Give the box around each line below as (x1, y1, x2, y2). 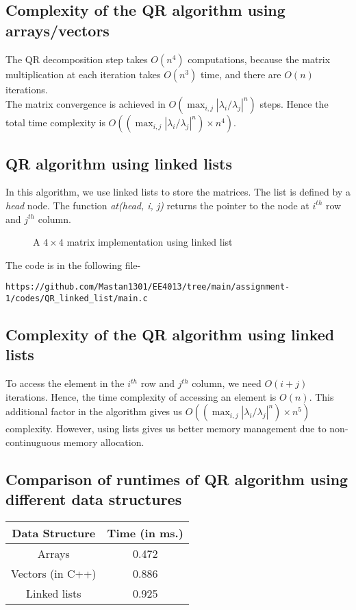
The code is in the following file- (5, 257, 141, 272)
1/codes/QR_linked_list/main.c (5, 294, 148, 304)
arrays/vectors (5, 19, 110, 40)
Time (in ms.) (107, 525, 183, 541)
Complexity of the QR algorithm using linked (5, 324, 335, 345)
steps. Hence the (259, 97, 329, 111)
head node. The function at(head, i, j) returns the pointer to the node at (5, 198, 309, 212)
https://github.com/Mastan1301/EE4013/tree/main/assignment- (5, 282, 290, 292)
